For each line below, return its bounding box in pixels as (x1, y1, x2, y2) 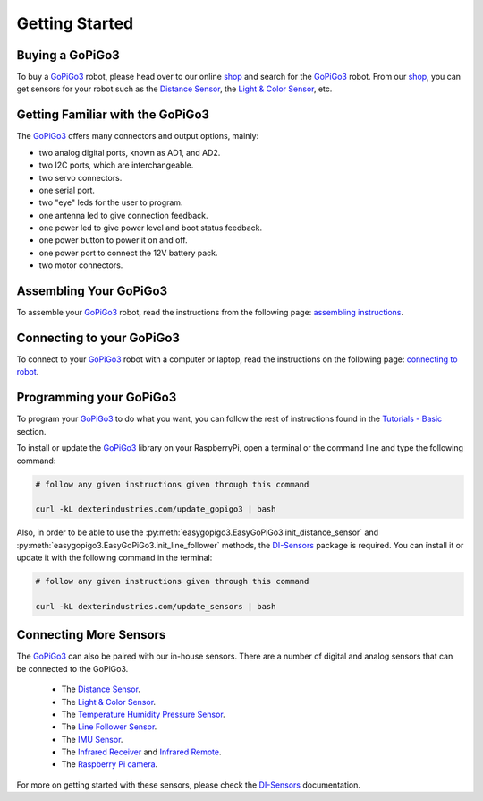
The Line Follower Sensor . (61, 721, 157, 732)
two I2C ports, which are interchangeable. (38, 159, 194, 170)
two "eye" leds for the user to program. (38, 197, 183, 208)
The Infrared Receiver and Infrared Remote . (61, 746, 222, 757)
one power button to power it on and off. (38, 235, 188, 245)
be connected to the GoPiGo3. (16, 663, 129, 674)
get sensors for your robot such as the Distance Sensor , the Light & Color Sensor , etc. (16, 83, 333, 94)
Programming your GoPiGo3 (16, 390, 177, 405)
